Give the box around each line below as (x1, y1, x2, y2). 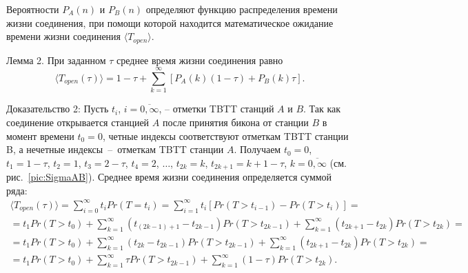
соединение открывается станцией (6, 114, 150, 129)
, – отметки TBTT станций (159, 101, 274, 116)
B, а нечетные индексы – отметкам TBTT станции (6, 142, 224, 156)
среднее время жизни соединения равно (116, 52, 283, 67)
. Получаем (234, 142, 281, 156)
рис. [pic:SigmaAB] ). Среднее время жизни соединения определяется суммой (6, 170, 332, 184)
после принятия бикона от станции (162, 114, 309, 129)
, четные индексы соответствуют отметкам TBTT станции (102, 128, 349, 143)
